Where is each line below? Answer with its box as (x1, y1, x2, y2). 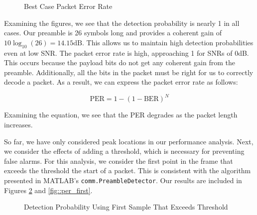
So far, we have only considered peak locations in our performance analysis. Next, (4, 136, 254, 146)
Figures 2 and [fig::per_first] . (4, 185, 93, 195)
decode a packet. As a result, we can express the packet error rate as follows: (4, 77, 238, 87)
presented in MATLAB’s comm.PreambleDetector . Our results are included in (4, 175, 242, 186)
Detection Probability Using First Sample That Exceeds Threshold (24, 202, 228, 212)
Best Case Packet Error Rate (24, 1, 113, 11)
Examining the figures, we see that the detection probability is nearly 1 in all (4, 17, 240, 28)
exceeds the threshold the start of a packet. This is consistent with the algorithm (4, 165, 251, 176)
